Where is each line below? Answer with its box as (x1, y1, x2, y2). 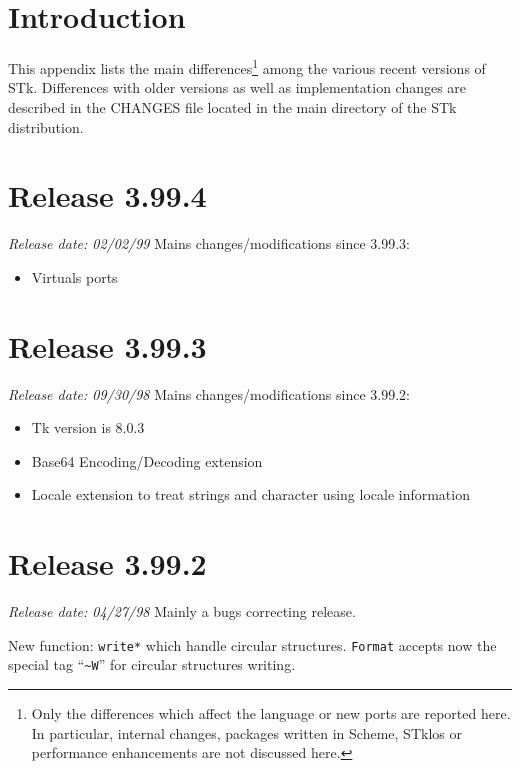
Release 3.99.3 (8, 325, 207, 366)
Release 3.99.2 (8, 543, 207, 584)
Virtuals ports (31, 266, 118, 287)
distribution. (8, 116, 84, 137)
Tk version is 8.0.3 (31, 417, 145, 438)
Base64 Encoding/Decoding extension (31, 450, 263, 471)
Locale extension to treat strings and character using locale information (31, 484, 470, 505)
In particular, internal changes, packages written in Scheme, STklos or (31, 722, 462, 743)
